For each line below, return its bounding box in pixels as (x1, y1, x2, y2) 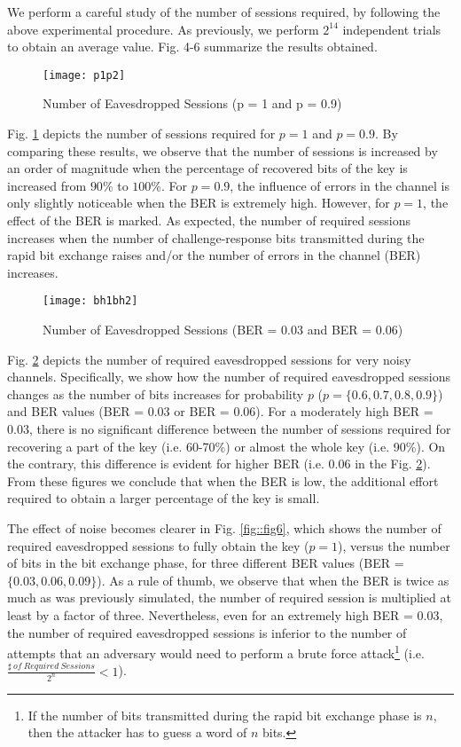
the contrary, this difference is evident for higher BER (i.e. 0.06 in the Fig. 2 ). (7, 454, 431, 473)
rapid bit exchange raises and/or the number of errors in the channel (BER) (7, 246, 421, 264)
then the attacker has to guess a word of (27, 723, 247, 742)
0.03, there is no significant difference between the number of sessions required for (7, 420, 451, 437)
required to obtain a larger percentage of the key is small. (7, 489, 320, 507)
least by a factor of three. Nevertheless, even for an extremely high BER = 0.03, (7, 605, 443, 624)
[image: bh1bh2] (43, 295, 138, 308)
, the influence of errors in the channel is (230, 176, 449, 194)
